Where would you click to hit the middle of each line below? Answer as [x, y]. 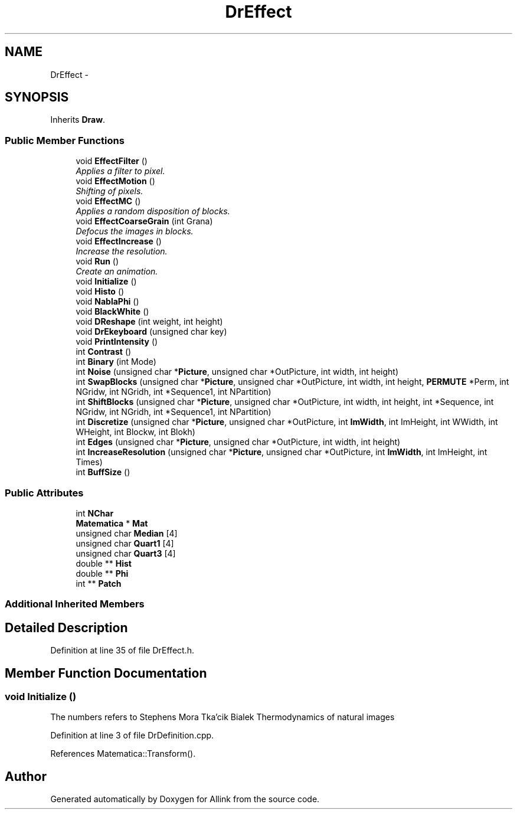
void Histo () [100, 292]
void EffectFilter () [112, 161]
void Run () [97, 261]
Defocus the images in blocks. [135, 231]
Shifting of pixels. [109, 191]
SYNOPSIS [37, 97]
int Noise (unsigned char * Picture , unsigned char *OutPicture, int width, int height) [237, 372]
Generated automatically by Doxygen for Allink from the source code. [185, 799]
